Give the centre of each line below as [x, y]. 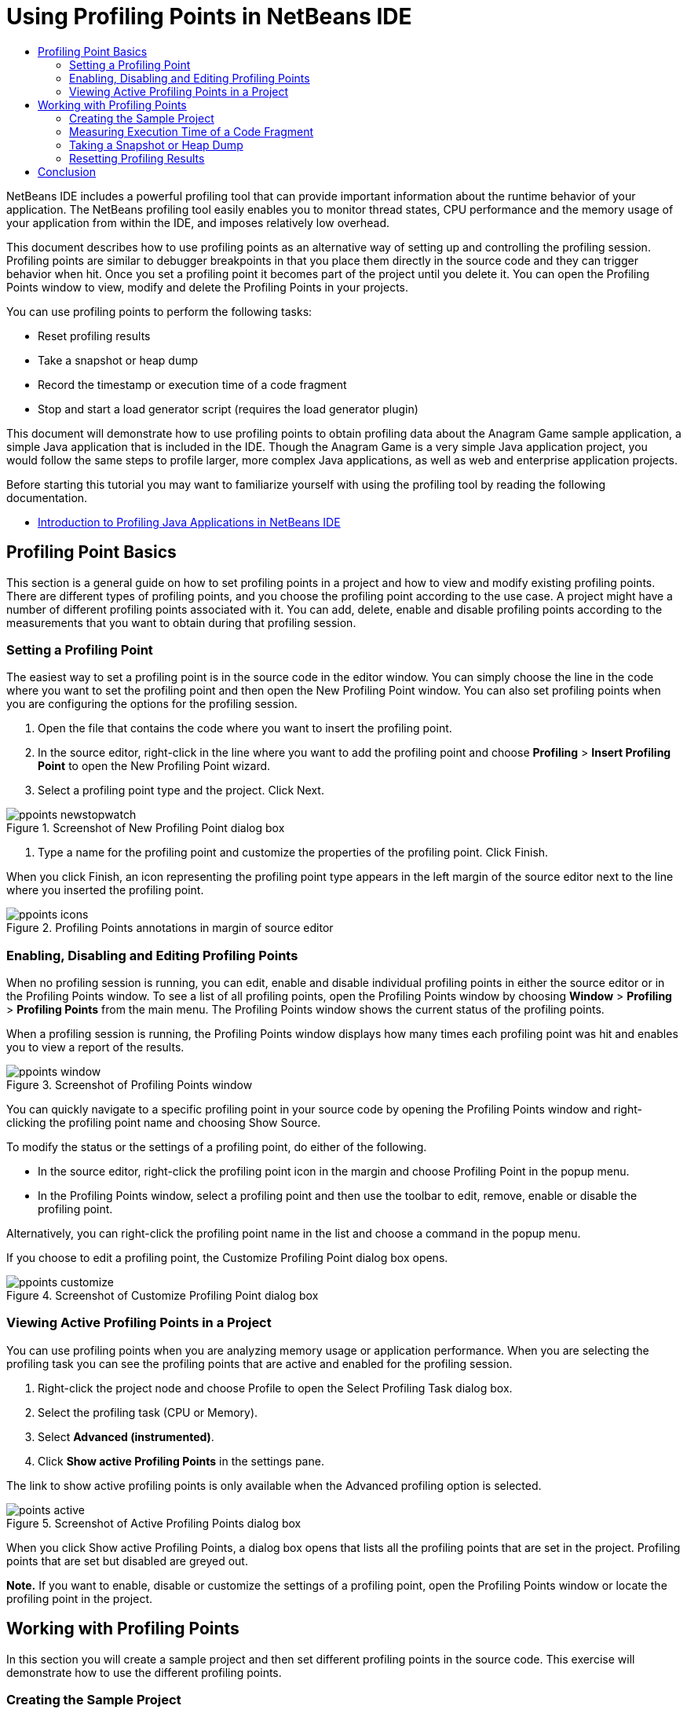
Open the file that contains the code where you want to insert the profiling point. [245, 728]
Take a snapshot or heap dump [118, 360]
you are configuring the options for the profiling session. [152, 704]
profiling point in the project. [80, 1598]
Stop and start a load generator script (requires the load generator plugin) [228, 409]
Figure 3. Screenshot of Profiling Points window [130, 1085]
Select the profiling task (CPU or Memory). [148, 1412]
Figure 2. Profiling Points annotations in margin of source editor [170, 928]
